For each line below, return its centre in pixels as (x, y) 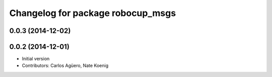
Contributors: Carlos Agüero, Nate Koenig (65, 65)
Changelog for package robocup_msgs (93, 13)
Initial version (36, 59)
